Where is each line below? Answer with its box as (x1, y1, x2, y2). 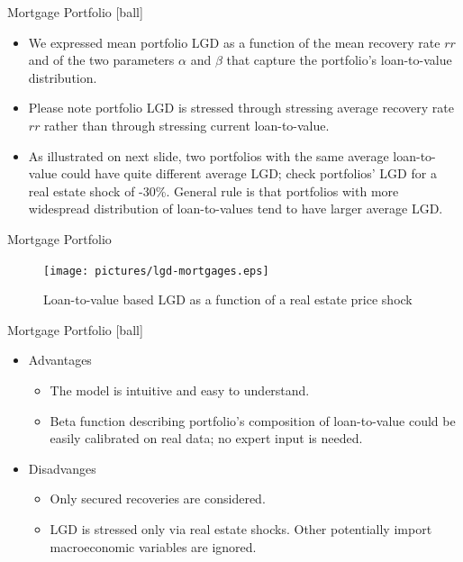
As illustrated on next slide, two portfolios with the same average (28, 146, 389, 165)
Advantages (28, 350, 92, 369)
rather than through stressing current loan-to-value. (44, 115, 330, 134)
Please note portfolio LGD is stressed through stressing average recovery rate (28, 98, 454, 117)
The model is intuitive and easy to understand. (50, 380, 310, 399)
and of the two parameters (28, 50, 175, 69)
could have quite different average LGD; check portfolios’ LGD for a (60, 164, 437, 183)
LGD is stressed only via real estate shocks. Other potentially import (50, 519, 432, 538)
